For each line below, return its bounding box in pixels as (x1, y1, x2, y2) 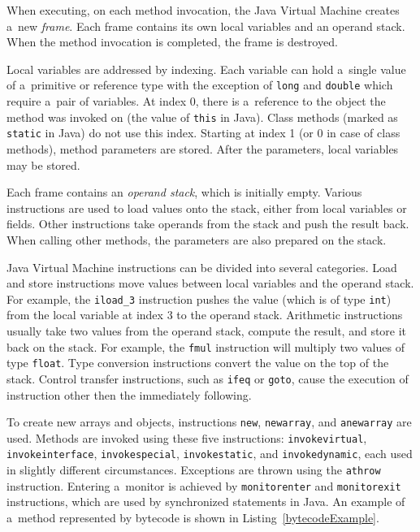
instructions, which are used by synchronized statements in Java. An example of (6, 493, 405, 510)
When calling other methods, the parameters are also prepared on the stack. (6, 231, 387, 248)
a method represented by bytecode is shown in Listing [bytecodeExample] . (6, 508, 379, 526)
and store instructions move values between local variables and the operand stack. (6, 275, 414, 292)
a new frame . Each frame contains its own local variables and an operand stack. (6, 17, 405, 34)
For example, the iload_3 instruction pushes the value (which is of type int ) (6, 290, 392, 307)
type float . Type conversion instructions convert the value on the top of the (6, 354, 389, 371)
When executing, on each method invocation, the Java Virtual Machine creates (6, 2, 400, 18)
